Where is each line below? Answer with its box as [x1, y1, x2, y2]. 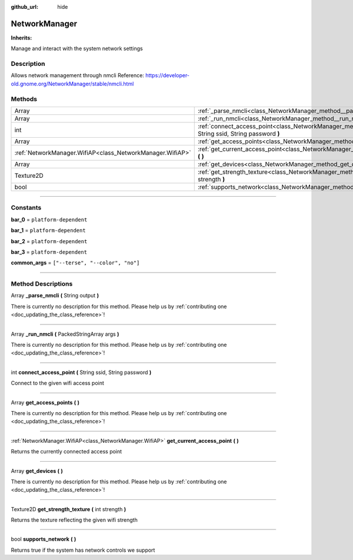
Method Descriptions [11, 280, 73, 288]
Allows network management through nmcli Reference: [11, 72, 144, 79]
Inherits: [11, 34, 32, 41]
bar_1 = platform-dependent [11, 227, 86, 234]
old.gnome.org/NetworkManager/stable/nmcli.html [11, 80, 134, 87]
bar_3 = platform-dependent [11, 248, 88, 256]
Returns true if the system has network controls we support [11, 546, 155, 554]
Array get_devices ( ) [11, 467, 63, 474]
